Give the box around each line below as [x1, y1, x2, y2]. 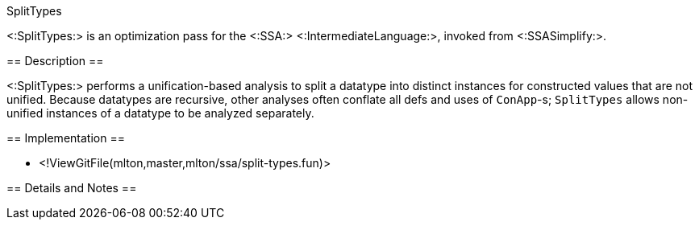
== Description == [6, 54, 104, 68]
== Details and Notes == [6, 181, 137, 195]
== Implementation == [6, 131, 125, 145]
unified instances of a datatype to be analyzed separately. [6, 106, 314, 120]
